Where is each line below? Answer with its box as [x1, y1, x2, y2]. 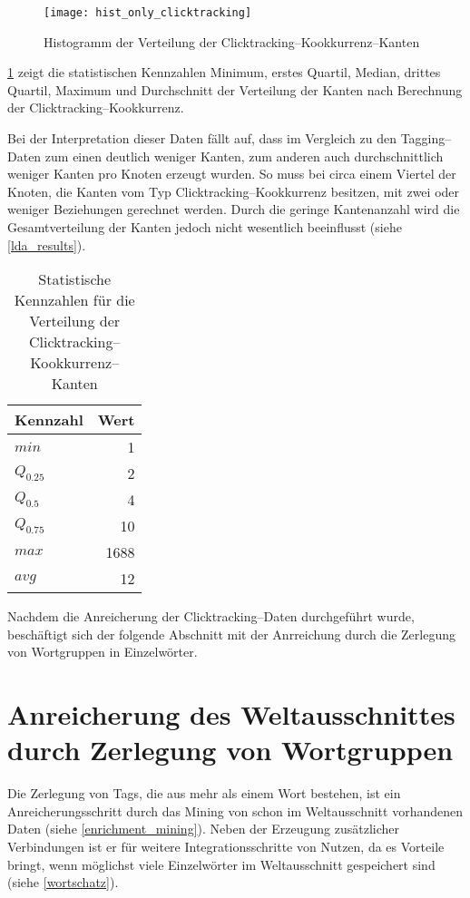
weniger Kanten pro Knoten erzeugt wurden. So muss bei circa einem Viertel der [7, 164, 456, 183]
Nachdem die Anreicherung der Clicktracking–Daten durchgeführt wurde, [7, 607, 415, 626]
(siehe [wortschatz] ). [7, 873, 119, 892]
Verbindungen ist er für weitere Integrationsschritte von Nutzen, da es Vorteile [7, 837, 445, 856]
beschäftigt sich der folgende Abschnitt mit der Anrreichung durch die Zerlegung [7, 624, 455, 643]
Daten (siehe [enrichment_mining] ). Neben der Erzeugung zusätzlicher [7, 819, 400, 838]
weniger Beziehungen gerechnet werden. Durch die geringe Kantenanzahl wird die [7, 200, 460, 219]
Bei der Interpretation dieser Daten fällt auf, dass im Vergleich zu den [7, 129, 397, 148]
